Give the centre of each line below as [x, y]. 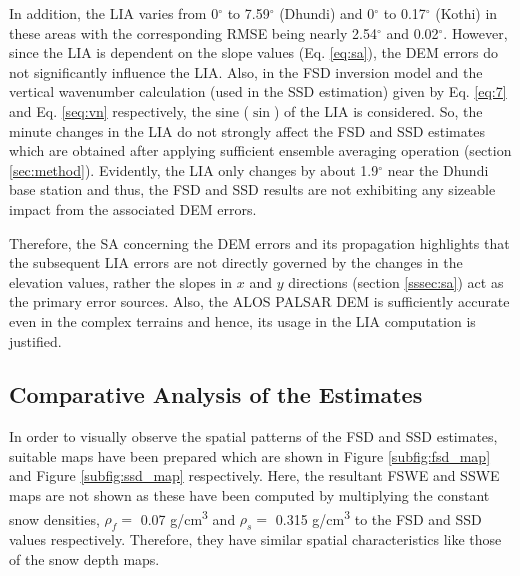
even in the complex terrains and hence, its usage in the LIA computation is [242, 320]
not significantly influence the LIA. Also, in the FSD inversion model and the [246, 71]
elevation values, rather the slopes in [121, 281]
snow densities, [54, 518]
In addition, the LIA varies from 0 [114, 13]
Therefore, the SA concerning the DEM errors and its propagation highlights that [259, 242]
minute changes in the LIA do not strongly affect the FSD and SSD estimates [247, 130]
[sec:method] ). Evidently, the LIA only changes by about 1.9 [194, 169]
